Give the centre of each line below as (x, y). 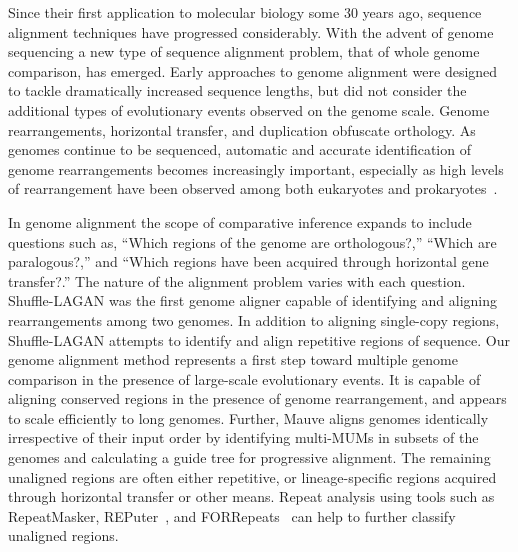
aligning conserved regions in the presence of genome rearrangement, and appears (257, 398)
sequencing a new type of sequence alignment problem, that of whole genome (244, 51)
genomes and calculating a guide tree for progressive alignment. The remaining (249, 457)
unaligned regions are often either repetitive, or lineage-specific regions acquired (252, 476)
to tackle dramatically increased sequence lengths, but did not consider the (237, 90)
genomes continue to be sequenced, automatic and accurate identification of (239, 149)
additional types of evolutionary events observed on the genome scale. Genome (249, 109)
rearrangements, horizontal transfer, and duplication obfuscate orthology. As (242, 129)
